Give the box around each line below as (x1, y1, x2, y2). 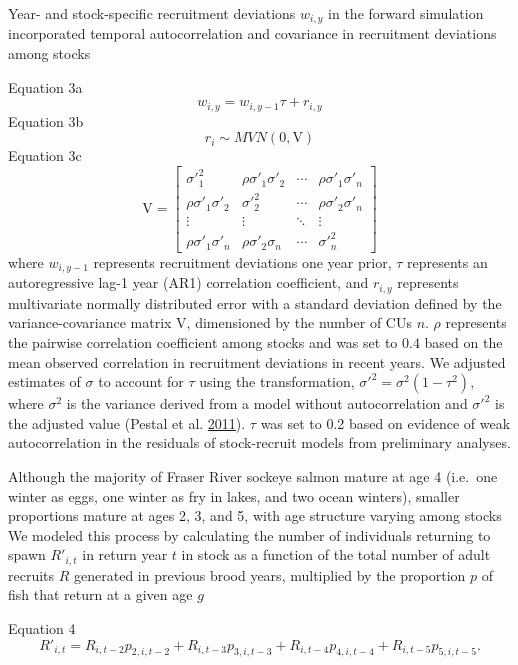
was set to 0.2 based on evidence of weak (260, 412, 511, 433)
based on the (424, 331, 503, 352)
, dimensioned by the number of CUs (186, 312, 412, 333)
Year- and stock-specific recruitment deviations (8, 3, 296, 23)
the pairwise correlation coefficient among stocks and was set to (8, 331, 398, 352)
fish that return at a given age (8, 584, 193, 605)
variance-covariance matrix (8, 312, 172, 333)
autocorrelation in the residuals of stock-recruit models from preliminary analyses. (8, 432, 511, 453)
